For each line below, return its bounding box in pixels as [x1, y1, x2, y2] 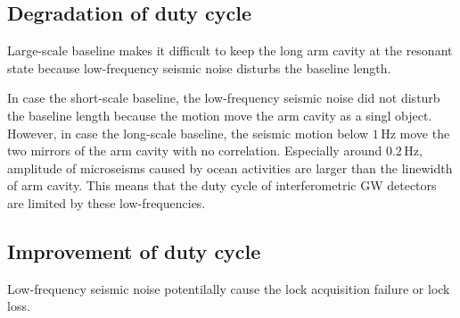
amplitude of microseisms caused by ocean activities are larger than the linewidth [7, 158, 453, 177]
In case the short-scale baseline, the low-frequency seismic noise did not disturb [7, 88, 440, 107]
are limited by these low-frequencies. [7, 193, 206, 212]
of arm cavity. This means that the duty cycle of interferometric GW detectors [7, 176, 437, 195]
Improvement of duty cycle [7, 237, 261, 264]
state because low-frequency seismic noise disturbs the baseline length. [7, 58, 391, 77]
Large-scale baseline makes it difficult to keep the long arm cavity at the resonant [7, 41, 453, 60]
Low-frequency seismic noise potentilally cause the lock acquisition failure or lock [7, 279, 450, 297]
